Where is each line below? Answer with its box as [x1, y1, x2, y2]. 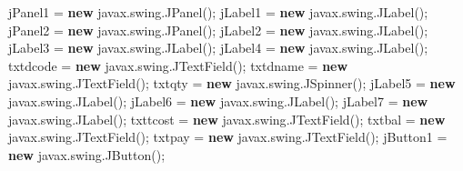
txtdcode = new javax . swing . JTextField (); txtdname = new [8, 55, 348, 75]
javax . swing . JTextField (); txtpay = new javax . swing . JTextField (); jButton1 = [8, 127, 448, 146]
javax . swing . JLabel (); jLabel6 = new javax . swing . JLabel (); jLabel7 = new [8, 91, 428, 110]
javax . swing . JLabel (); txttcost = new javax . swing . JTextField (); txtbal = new [8, 109, 446, 128]
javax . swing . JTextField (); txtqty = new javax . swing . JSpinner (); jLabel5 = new [8, 74, 456, 93]
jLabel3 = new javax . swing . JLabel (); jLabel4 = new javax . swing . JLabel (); [8, 38, 428, 57]
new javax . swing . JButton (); [8, 145, 166, 164]
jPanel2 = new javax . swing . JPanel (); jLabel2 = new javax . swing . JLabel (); [8, 20, 428, 39]
